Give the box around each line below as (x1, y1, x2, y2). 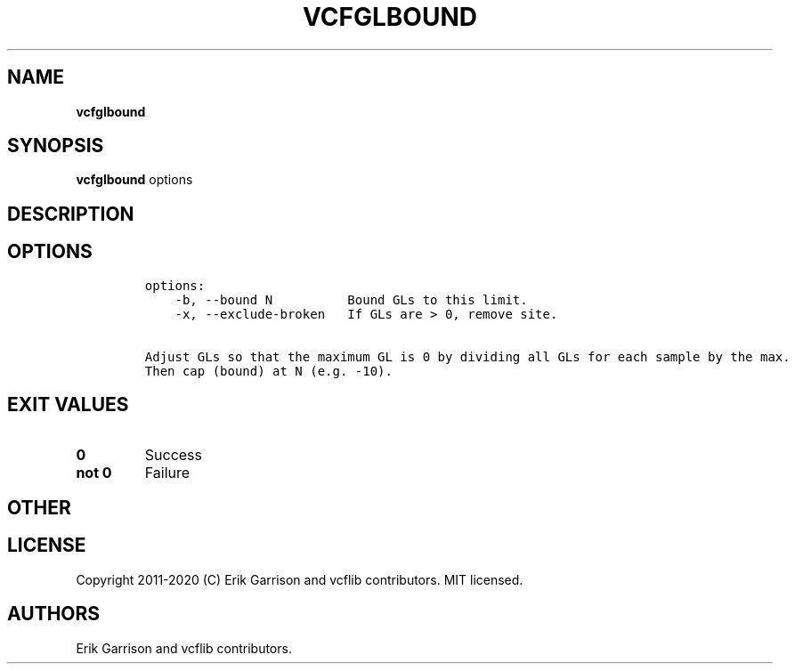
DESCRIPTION (7, 202, 134, 225)
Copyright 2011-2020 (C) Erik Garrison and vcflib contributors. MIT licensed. (76, 571, 523, 587)
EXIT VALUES (7, 393, 129, 416)
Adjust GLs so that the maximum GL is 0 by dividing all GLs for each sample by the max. (144, 349, 791, 364)
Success (144, 445, 203, 464)
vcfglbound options (76, 172, 193, 188)
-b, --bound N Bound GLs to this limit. (174, 292, 528, 307)
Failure (144, 463, 191, 481)
